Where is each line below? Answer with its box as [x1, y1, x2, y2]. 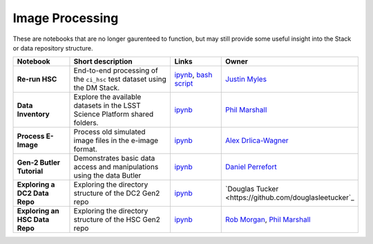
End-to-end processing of [73, 66, 158, 75]
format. [73, 144, 97, 154]
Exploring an [17, 206, 59, 216]
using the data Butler [73, 171, 142, 180]
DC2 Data [17, 189, 50, 198]
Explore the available [73, 92, 142, 102]
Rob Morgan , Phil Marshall [225, 215, 311, 225]
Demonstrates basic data [73, 153, 155, 163]
